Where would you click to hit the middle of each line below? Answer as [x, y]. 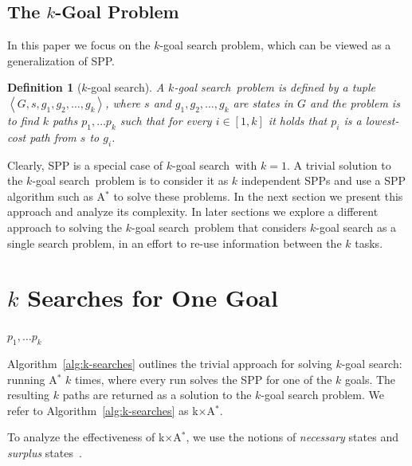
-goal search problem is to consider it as [130, 180]
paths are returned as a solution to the [157, 395]
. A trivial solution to [339, 164]
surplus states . [45, 453]
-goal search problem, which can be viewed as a [275, 45]
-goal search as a [356, 227]
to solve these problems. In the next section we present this [258, 196]
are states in [263, 102]
